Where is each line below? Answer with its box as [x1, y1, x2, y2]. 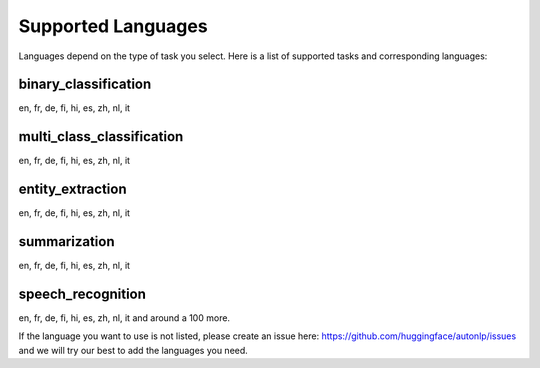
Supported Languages [18, 15, 209, 37]
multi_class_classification [18, 128, 184, 145]
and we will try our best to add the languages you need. [18, 344, 249, 356]
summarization [18, 233, 115, 250]
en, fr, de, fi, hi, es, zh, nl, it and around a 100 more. [18, 312, 230, 324]
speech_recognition [18, 285, 147, 302]
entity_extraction [18, 181, 127, 198]
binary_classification [18, 76, 152, 93]
